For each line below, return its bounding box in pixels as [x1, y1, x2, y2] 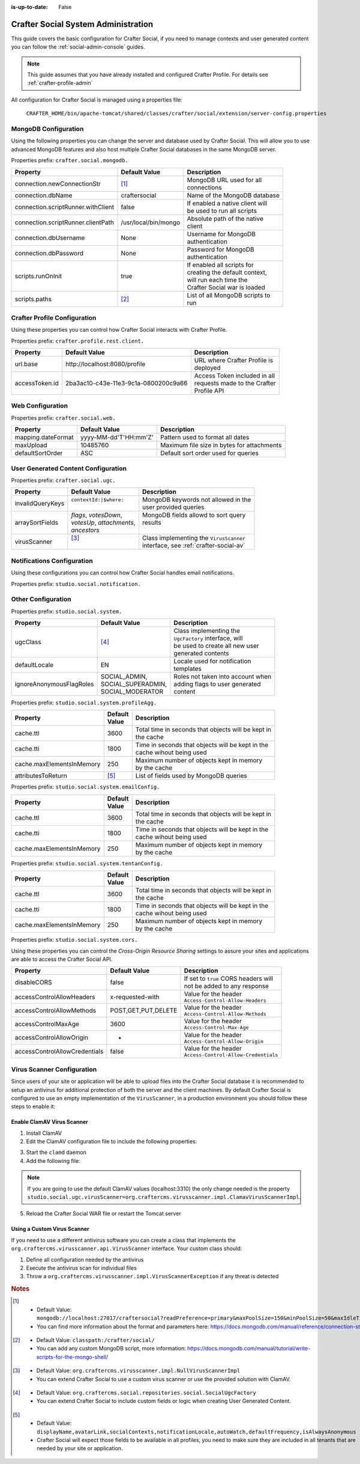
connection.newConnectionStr [14, 179, 101, 188]
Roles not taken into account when [173, 673, 272, 681]
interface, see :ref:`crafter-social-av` [142, 541, 245, 550]
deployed [194, 364, 221, 372]
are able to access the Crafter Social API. [11, 956, 113, 963]
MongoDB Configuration [11, 125, 84, 133]
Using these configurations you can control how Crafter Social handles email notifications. [11, 569, 234, 576]
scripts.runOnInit [14, 272, 62, 280]
